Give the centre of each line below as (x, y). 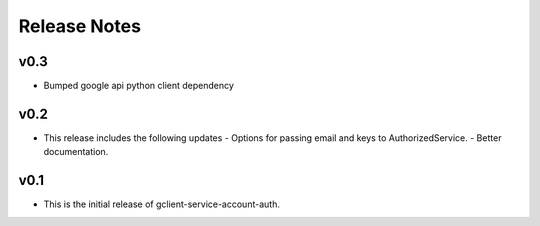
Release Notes (80, 26)
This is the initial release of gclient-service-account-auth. (161, 204)
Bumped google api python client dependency (139, 86)
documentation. (76, 152)
